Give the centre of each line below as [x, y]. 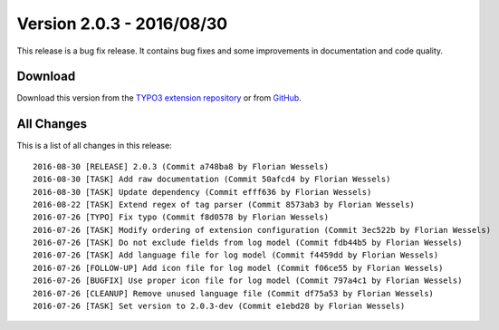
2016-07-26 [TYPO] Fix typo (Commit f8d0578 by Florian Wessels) [181, 217]
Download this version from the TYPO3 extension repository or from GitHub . [159, 98]
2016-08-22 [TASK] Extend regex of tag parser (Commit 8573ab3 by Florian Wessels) [224, 204]
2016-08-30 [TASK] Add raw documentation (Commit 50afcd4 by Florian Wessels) [212, 180]
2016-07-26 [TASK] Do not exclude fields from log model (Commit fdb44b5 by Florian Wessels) [248, 243]
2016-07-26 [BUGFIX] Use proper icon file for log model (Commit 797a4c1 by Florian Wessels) [248, 281]
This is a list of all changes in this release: [94, 146]
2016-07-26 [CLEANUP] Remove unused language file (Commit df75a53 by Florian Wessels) [234, 293]
